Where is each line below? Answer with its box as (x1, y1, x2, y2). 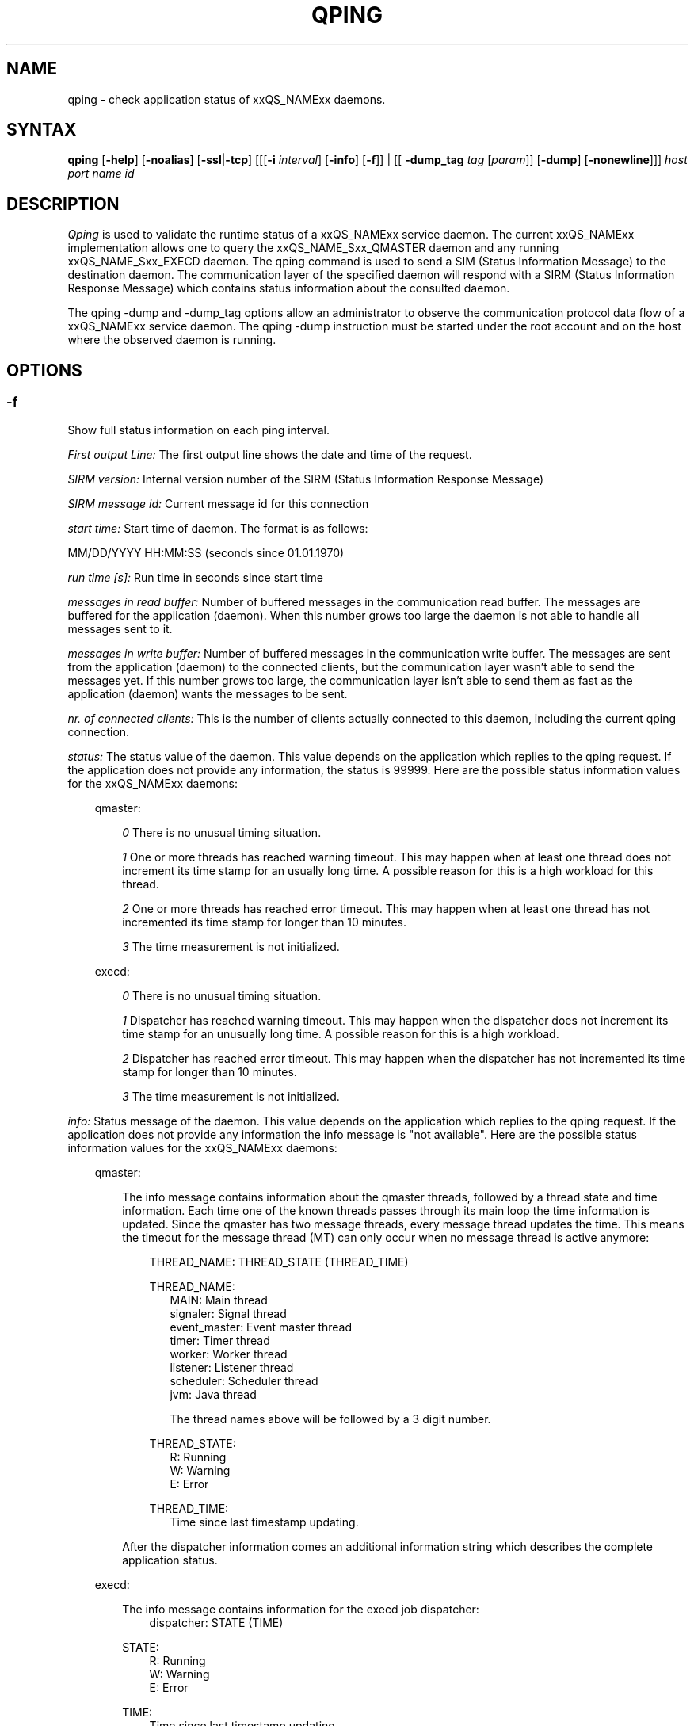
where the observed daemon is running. (67, 333, 276, 347)
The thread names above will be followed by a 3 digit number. (170, 1411, 491, 1426)
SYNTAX (6, 120, 77, 140)
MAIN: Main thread (170, 1293, 268, 1307)
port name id (67, 166, 135, 181)
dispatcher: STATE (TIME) (149, 1615, 284, 1629)
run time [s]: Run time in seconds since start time (67, 570, 323, 584)
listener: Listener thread (170, 1360, 294, 1374)
